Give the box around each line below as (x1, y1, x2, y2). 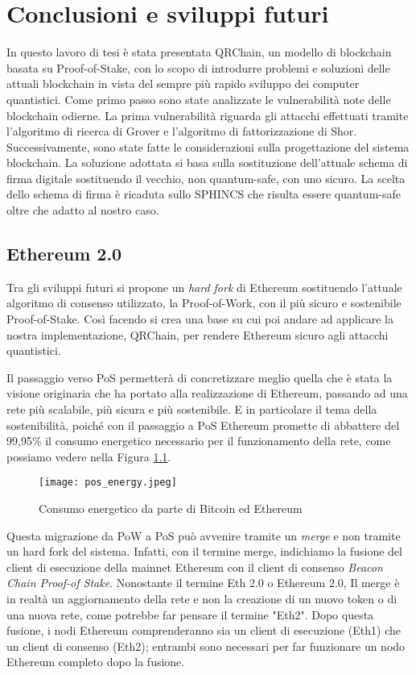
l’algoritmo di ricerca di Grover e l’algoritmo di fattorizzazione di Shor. (6, 123, 357, 140)
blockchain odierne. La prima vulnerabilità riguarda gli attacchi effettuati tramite (6, 106, 409, 123)
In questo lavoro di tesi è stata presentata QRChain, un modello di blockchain (6, 44, 392, 60)
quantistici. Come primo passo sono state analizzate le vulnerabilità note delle (6, 90, 391, 107)
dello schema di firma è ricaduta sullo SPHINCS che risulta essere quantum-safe (6, 185, 401, 202)
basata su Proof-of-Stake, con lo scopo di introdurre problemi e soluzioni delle (6, 59, 390, 76)
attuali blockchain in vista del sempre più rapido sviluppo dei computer (6, 75, 360, 92)
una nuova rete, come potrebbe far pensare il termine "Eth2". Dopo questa (6, 606, 374, 623)
